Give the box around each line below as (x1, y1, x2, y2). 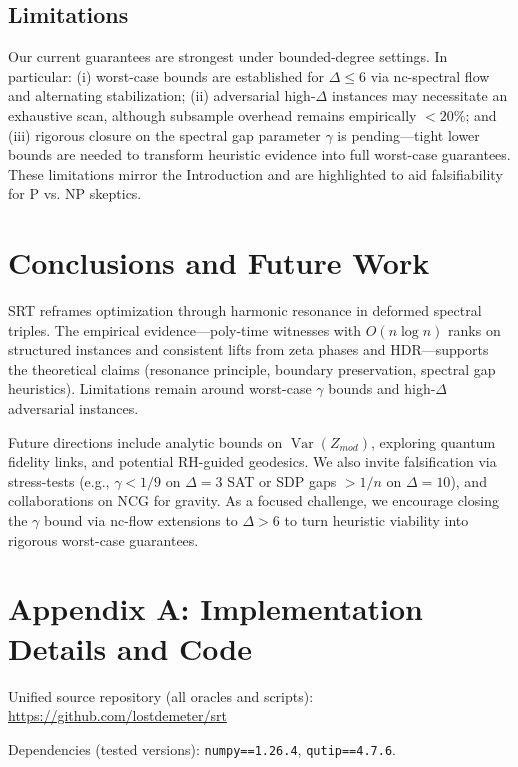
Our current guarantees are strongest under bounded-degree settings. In (8, 46, 448, 67)
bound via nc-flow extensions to (44, 510, 238, 531)
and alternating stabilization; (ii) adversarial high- (8, 85, 316, 106)
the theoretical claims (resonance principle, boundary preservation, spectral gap (8, 358, 496, 379)
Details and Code (8, 627, 252, 668)
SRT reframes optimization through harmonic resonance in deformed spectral (8, 300, 482, 321)
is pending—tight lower (337, 124, 480, 145)
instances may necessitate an (331, 85, 508, 106)
